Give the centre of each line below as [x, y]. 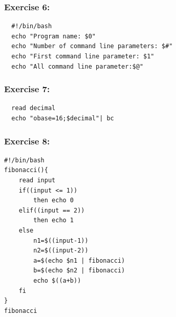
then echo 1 [54, 220]
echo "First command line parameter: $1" [83, 56]
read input [37, 180]
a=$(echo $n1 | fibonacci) [79, 260]
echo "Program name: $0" [53, 36]
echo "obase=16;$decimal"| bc [63, 118]
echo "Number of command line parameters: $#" [92, 46]
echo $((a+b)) [57, 280]
